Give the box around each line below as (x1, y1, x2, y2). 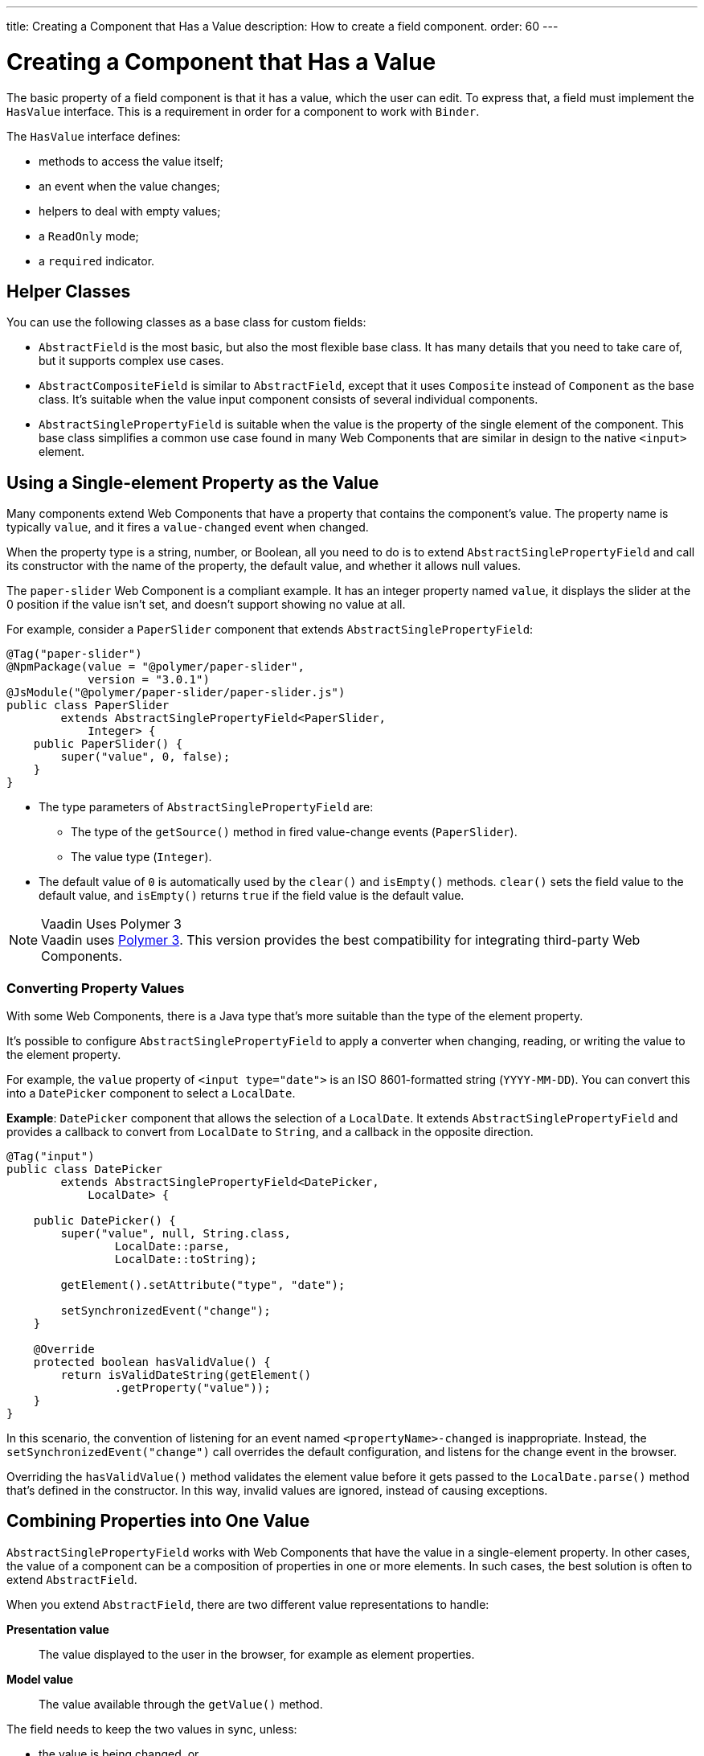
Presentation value (6, 1622, 109, 1636)
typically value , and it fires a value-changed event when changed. (6, 520, 369, 535)
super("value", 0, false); (60, 750, 231, 764)
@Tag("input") (6, 1149, 95, 1163)
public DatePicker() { (33, 1213, 176, 1227)
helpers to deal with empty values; (39, 203, 221, 218)
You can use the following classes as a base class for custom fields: (6, 315, 366, 330)
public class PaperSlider (6, 699, 170, 712)
